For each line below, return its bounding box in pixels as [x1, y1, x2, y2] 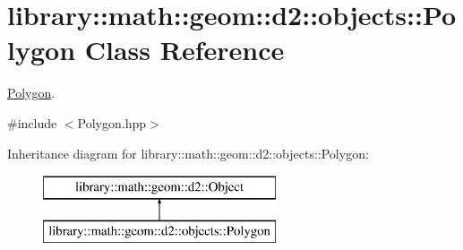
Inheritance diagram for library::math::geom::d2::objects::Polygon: [7, 143, 369, 162]
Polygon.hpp [77, 113, 147, 132]
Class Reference [84, 31, 285, 68]
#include [7, 113, 57, 132]
